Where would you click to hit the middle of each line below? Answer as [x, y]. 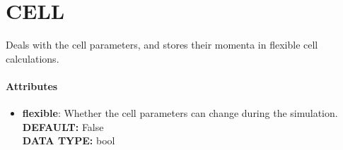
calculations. [33, 58]
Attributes [32, 86]
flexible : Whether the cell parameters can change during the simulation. [180, 113]
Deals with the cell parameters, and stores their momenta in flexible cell [162, 45]
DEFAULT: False [63, 126]
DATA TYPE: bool [69, 140]
